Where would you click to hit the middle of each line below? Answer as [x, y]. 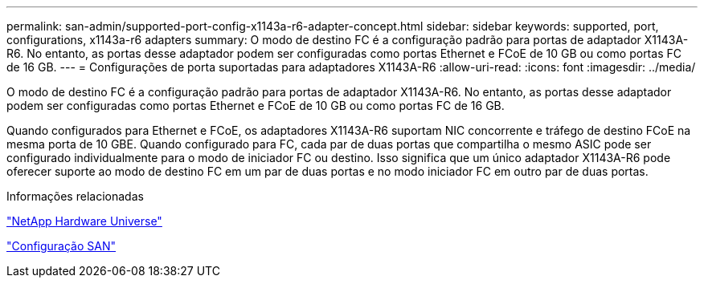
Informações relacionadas [75, 196]
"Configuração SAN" [61, 246]
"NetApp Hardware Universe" [84, 221]
